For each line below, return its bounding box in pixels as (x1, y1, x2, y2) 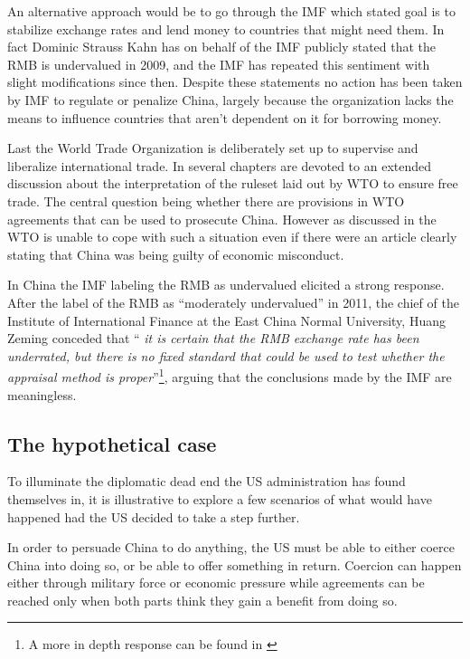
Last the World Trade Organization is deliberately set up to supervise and (7, 138, 418, 158)
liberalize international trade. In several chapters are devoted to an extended (7, 156, 432, 175)
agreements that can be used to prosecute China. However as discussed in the (7, 209, 437, 228)
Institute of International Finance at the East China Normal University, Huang (7, 310, 446, 329)
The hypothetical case (7, 429, 217, 457)
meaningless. (7, 385, 77, 404)
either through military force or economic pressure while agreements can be (7, 573, 425, 592)
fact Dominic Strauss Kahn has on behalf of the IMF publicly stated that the (7, 37, 437, 56)
